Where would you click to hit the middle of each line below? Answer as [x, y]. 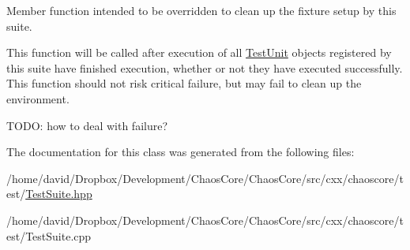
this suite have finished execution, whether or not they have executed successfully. [205, 67]
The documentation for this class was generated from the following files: [181, 152]
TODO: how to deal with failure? [87, 125]
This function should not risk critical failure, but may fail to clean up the [184, 83]
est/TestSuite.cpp [49, 235]
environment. [38, 98]
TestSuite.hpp [59, 194]
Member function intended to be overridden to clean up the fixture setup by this [201, 10]
